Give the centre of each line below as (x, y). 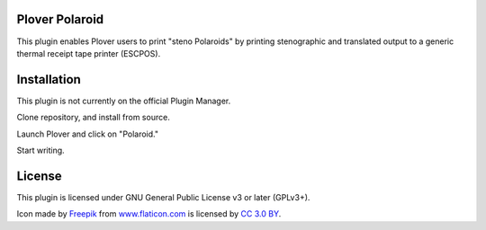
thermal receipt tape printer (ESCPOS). (89, 53)
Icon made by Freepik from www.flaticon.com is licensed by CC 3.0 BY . (149, 214)
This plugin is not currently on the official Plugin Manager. (124, 101)
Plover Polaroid (60, 19)
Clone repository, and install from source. (93, 118)
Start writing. (40, 150)
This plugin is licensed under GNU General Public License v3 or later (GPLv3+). (163, 197)
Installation (49, 80)
